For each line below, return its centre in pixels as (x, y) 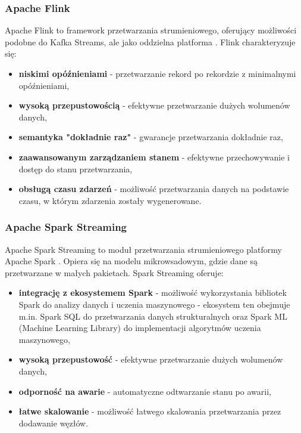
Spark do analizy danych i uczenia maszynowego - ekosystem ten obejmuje (154, 304)
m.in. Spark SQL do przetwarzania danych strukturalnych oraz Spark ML (153, 316)
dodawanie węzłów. (54, 423)
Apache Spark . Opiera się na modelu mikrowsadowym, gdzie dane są (131, 261)
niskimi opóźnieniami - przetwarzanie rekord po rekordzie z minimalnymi (157, 73)
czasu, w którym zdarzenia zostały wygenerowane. (110, 200)
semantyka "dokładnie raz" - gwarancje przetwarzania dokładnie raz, (151, 137)
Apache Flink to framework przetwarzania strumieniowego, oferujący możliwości (151, 30)
